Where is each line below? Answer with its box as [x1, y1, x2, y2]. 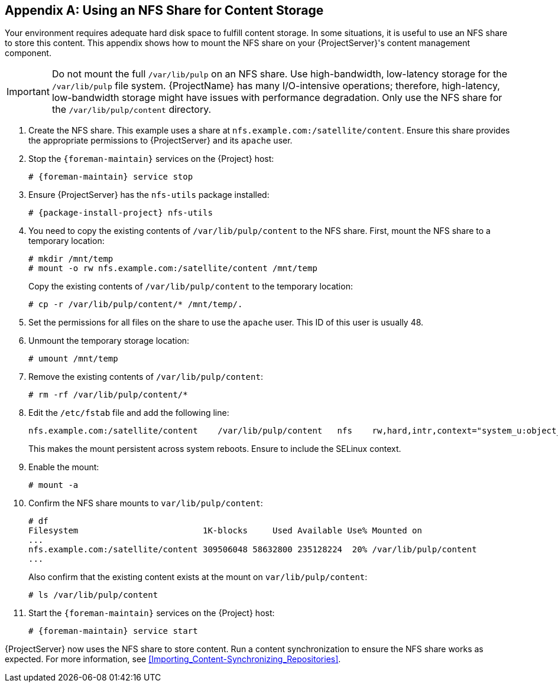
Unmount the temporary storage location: [28, 336, 190, 346]
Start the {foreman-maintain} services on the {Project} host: [28, 608, 275, 618]
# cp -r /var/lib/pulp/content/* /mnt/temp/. [28, 299, 243, 310]
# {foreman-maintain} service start [28, 626, 198, 636]
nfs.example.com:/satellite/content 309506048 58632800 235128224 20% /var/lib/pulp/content [28, 545, 477, 555]
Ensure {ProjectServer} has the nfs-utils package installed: [28, 190, 270, 200]
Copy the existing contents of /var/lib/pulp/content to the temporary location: [28, 281, 353, 292]
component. [5, 48, 51, 58]
